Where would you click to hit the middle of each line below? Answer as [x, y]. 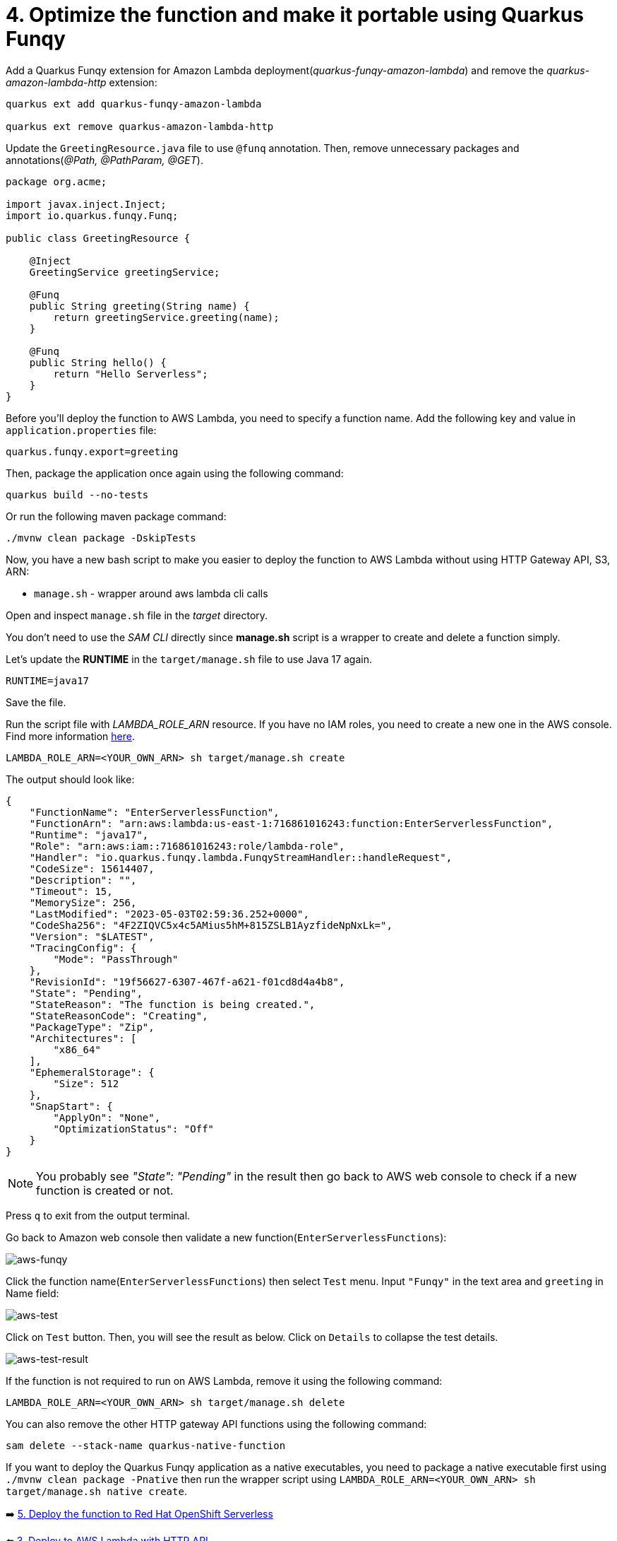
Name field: [32, 1293]
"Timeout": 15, [71, 891]
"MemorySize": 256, [83, 902]
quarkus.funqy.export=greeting [92, 451]
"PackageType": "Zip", [92, 1027]
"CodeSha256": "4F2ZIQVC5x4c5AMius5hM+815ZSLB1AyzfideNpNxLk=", [211, 925]
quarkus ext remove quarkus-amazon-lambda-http [140, 126]
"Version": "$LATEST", [92, 936]
